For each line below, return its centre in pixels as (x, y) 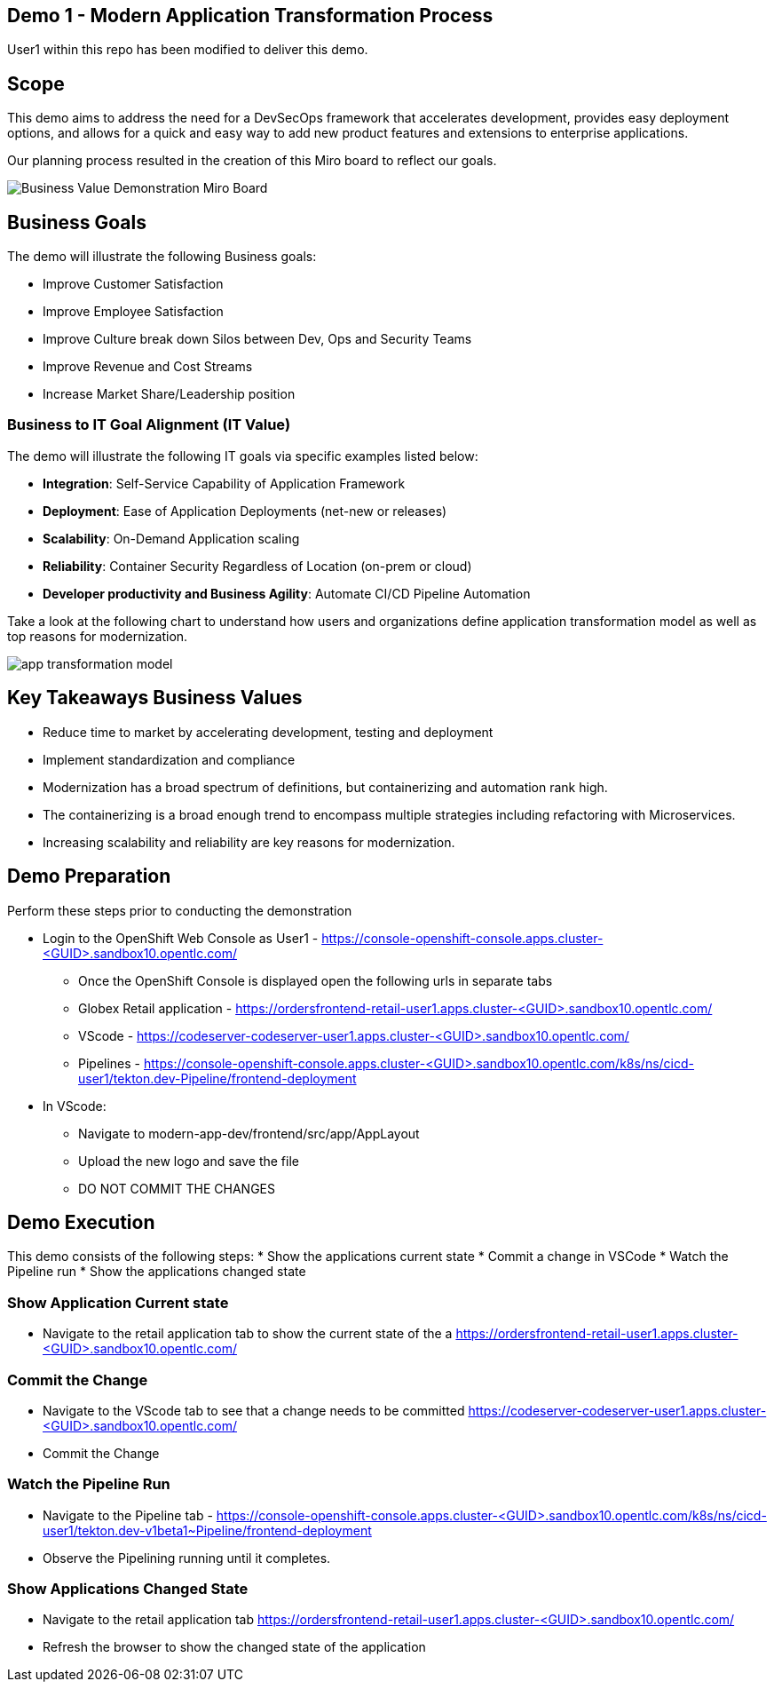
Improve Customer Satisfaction (133, 284)
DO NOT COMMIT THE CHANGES (177, 1188)
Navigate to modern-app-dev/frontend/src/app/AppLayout (249, 1133)
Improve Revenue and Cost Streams (148, 367)
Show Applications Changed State (128, 1589)
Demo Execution (81, 1222)
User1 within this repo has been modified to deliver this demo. (188, 50)
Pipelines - (110, 1063)
